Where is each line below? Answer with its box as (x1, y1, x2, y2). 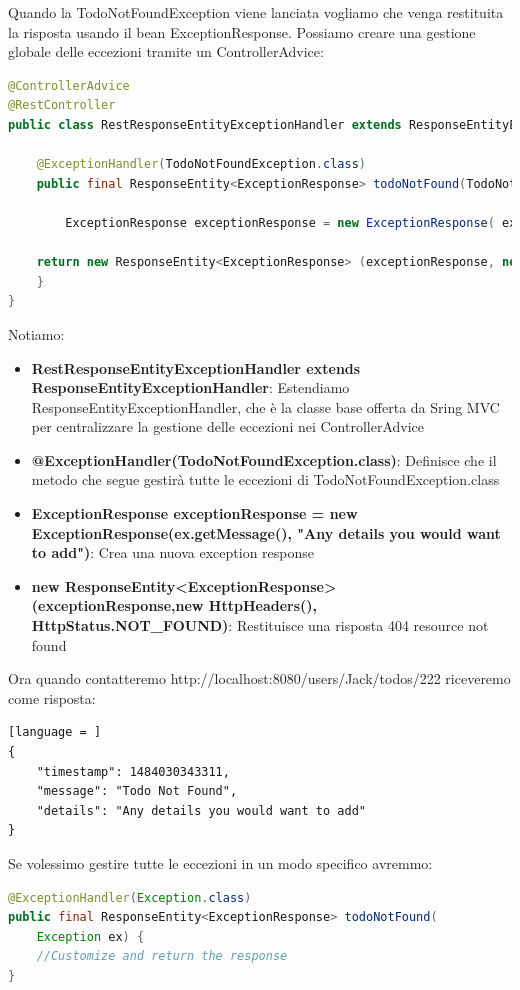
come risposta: (8, 687, 96, 708)
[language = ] (8, 725, 102, 740)
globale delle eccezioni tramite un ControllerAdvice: (8, 41, 324, 62)
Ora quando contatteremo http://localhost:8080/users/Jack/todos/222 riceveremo (8, 668, 511, 689)
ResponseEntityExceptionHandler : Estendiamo (31, 377, 350, 398)
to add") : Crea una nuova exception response (31, 542, 315, 563)
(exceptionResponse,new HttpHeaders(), (31, 595, 318, 616)
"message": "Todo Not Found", (36, 784, 238, 799)
